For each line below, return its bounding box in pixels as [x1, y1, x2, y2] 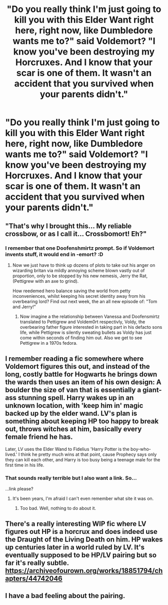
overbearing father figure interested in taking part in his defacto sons [19, 324, 162, 330]
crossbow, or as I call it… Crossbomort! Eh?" [5, 229, 147, 238]
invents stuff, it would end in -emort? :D [5, 251, 103, 258]
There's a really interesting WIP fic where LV [5, 519, 146, 528]
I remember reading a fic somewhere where [5, 354, 144, 363]
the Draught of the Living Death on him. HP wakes [5, 535, 163, 544]
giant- [142, 386, 162, 394]
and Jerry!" [12, 304, 36, 310]
